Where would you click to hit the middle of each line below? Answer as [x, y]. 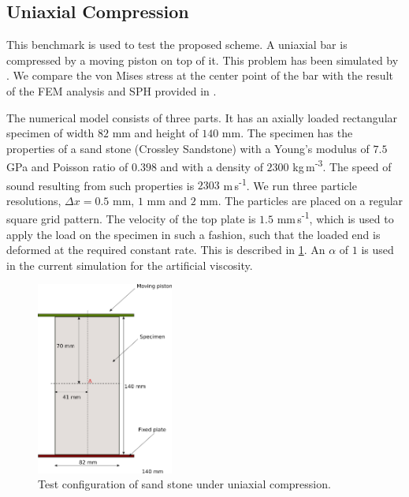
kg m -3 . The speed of [342, 166]
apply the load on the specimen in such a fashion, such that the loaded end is [193, 234]
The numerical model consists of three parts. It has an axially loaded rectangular [202, 117]
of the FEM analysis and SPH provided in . [112, 90]
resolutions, [34, 200]
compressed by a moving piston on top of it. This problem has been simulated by [203, 60]
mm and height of [155, 133]
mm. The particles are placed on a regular [301, 200]
